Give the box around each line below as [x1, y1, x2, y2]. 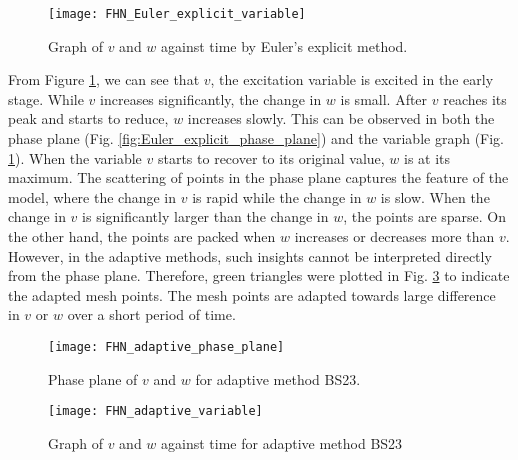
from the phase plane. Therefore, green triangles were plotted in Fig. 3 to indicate [8, 265, 510, 286]
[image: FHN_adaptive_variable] [48, 404, 263, 419]
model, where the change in [8, 186, 177, 207]
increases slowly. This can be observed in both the [187, 108, 495, 129]
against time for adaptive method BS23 [161, 432, 403, 453]
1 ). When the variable [8, 147, 142, 168]
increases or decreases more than [294, 226, 495, 246]
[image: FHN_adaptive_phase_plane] [48, 339, 285, 354]
